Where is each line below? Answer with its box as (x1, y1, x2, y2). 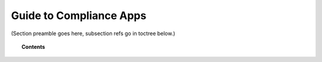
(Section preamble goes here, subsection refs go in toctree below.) (11, 30, 175, 37)
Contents (21, 43, 45, 50)
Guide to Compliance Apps (11, 9, 147, 22)
